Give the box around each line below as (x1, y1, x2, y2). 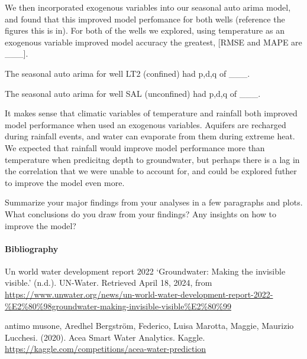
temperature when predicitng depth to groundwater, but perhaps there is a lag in (5, 153, 300, 165)
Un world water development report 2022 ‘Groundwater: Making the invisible (5, 265, 286, 277)
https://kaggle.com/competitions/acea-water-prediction (5, 342, 206, 355)
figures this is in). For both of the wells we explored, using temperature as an (5, 24, 285, 37)
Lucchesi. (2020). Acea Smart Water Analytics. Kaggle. (5, 331, 205, 343)
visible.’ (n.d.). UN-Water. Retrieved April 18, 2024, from (5, 276, 212, 289)
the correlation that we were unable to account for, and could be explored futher (5, 165, 297, 177)
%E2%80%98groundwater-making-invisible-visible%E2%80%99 (5, 299, 231, 312)
